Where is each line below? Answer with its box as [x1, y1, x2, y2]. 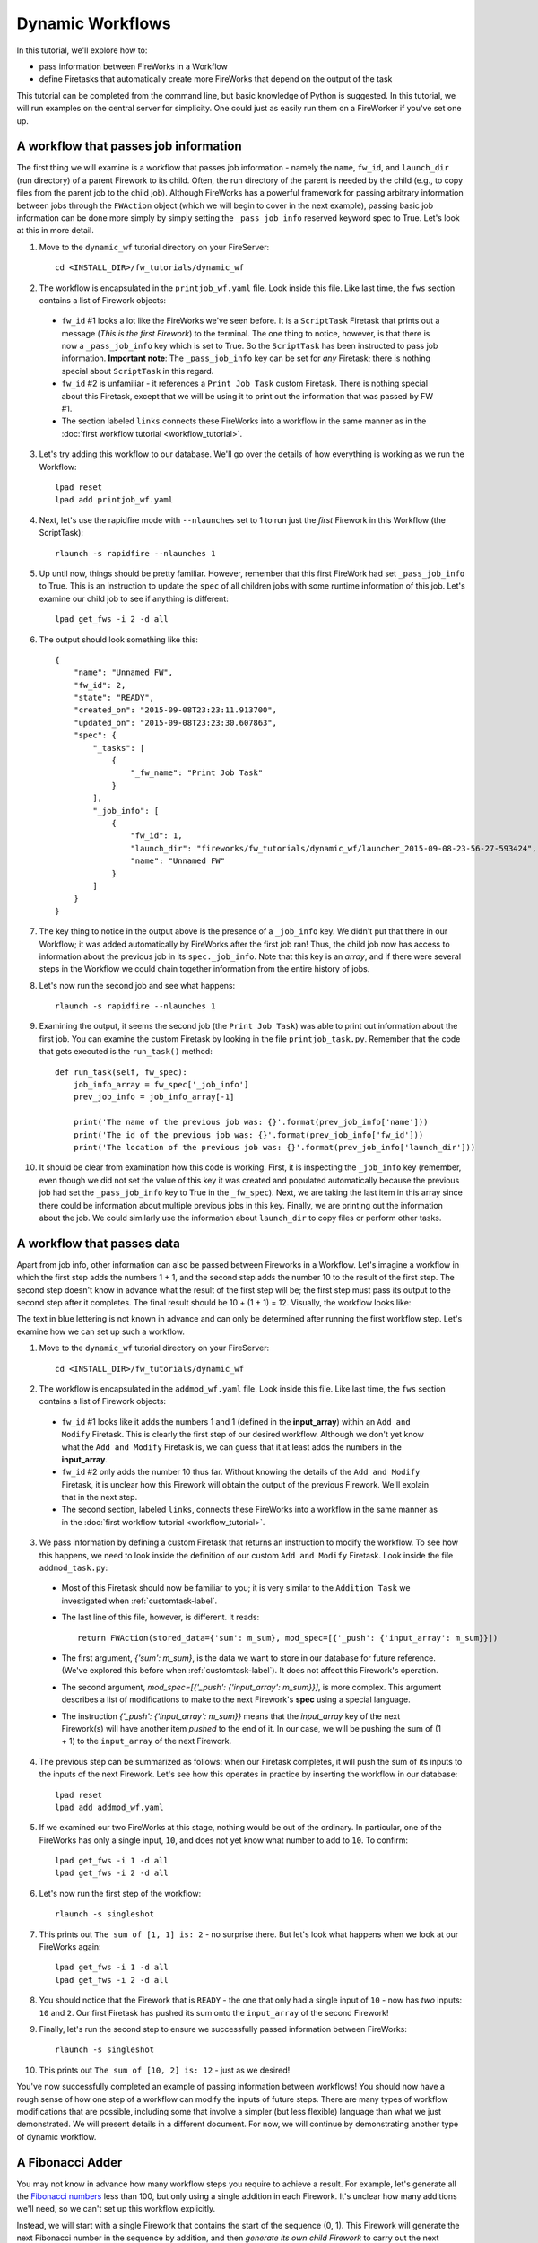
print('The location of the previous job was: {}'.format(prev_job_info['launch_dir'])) [73, 1142, 476, 1152]
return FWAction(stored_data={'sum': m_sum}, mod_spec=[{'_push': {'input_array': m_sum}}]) [77, 1633, 499, 1643]
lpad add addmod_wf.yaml [55, 1802, 164, 1812]
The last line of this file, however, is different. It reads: [61, 1611, 260, 1623]
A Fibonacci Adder [16, 2154, 123, 2170]
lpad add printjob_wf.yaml [55, 494, 174, 505]
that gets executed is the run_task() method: [39, 1046, 213, 1057]
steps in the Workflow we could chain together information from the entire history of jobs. [39, 964, 370, 974]
